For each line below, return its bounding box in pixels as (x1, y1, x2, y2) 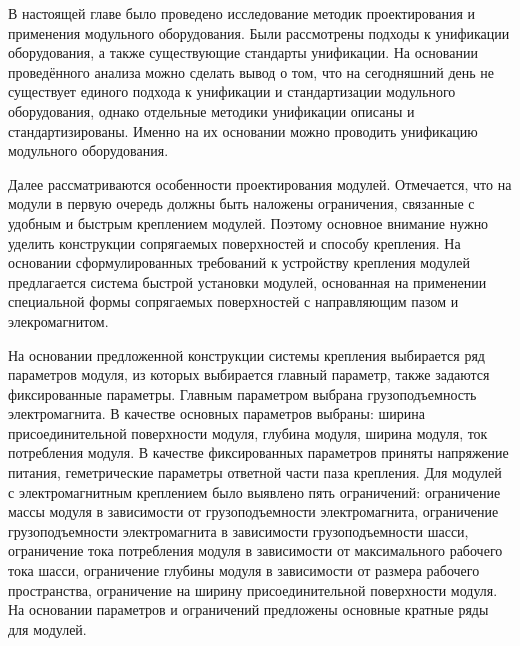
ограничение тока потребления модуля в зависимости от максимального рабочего (8, 540, 503, 561)
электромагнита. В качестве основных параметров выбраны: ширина (8, 403, 425, 424)
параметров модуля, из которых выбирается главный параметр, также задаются (8, 364, 490, 385)
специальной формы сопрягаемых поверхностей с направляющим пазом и (8, 291, 459, 312)
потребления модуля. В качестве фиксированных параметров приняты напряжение (8, 442, 509, 463)
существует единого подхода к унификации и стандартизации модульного (8, 81, 456, 102)
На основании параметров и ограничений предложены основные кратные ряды (8, 599, 489, 620)
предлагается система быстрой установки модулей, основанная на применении (8, 271, 487, 292)
